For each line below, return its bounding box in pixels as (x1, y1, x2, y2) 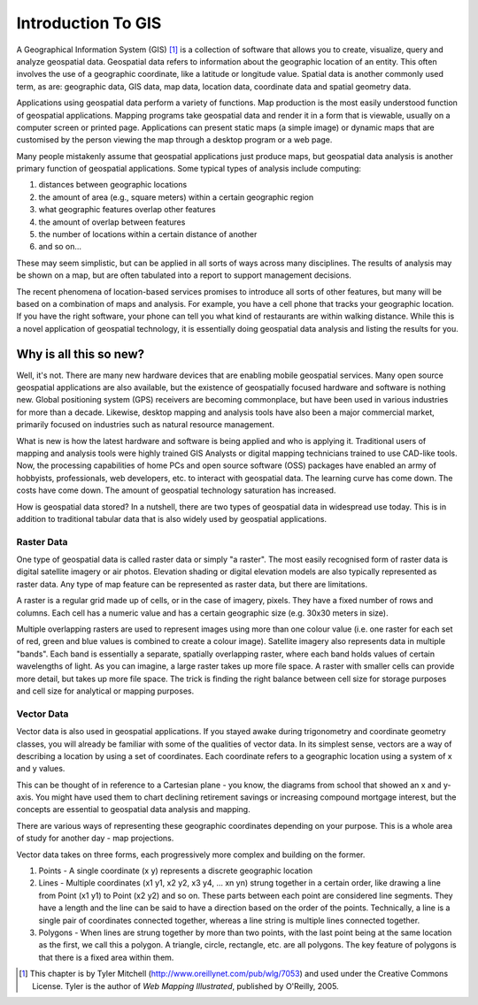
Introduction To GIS (16, 13, 162, 33)
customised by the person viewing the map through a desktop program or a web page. (16, 134, 333, 145)
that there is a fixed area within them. (38, 952, 174, 963)
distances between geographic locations (38, 180, 188, 190)
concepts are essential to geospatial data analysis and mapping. (16, 804, 251, 815)
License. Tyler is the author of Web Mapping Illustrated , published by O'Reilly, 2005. (32, 980, 340, 991)
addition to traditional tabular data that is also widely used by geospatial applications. (16, 513, 328, 524)
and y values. (16, 763, 66, 774)
